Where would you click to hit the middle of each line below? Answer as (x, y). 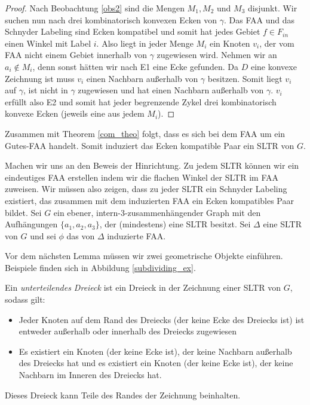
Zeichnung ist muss (40, 78)
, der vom (277, 43)
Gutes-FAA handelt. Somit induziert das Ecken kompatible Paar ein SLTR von (150, 145)
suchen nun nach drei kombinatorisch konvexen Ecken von (111, 19)
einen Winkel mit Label (48, 43)
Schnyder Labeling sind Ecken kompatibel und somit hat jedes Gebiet (133, 31)
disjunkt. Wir (273, 8)
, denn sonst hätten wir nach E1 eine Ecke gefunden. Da (135, 66)
